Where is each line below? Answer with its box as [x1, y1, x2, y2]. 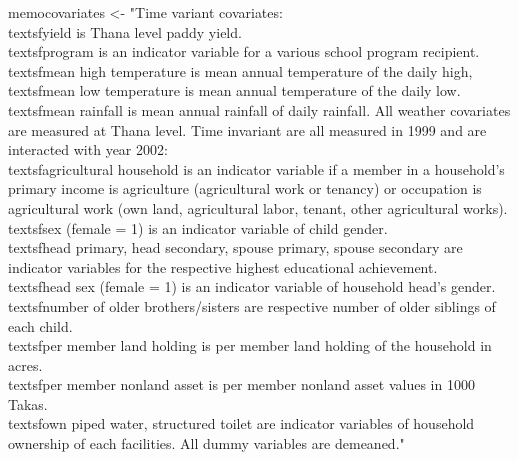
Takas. [8, 393, 48, 414]
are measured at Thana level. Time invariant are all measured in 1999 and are [8, 119, 487, 140]
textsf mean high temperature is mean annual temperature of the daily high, [8, 60, 473, 81]
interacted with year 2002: [8, 139, 168, 160]
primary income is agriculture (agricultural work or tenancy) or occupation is [8, 178, 482, 199]
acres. [8, 354, 43, 375]
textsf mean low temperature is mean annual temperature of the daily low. [8, 80, 461, 101]
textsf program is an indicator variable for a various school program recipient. [8, 41, 480, 62]
